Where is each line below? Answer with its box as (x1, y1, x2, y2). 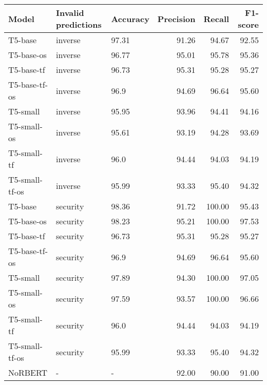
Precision (157, 12, 196, 25)
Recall (203, 12, 230, 25)
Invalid (55, 7, 84, 18)
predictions (55, 18, 102, 30)
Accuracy (111, 12, 149, 25)
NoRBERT (8, 367, 48, 378)
